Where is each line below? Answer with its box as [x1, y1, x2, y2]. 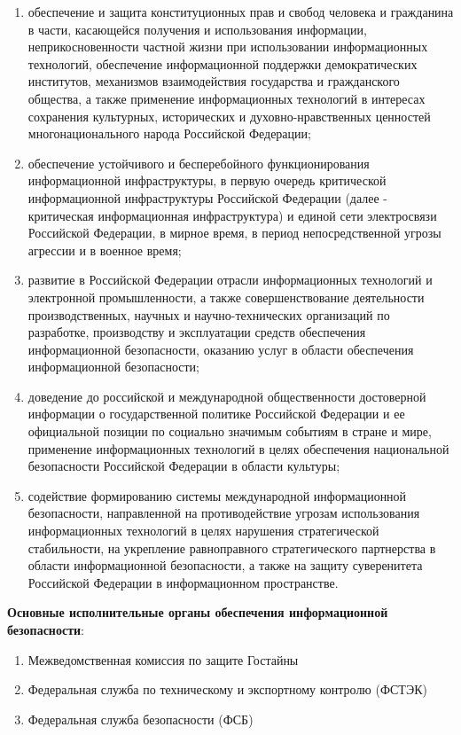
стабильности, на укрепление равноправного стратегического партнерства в [27, 538, 436, 557]
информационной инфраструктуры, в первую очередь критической [27, 171, 387, 190]
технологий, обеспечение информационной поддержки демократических [27, 54, 418, 73]
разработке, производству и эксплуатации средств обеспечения [27, 323, 366, 341]
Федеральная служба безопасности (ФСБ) [27, 709, 254, 728]
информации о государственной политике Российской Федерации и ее [27, 404, 405, 423]
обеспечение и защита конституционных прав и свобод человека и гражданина [27, 3, 454, 20]
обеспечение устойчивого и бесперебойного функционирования [27, 153, 370, 172]
